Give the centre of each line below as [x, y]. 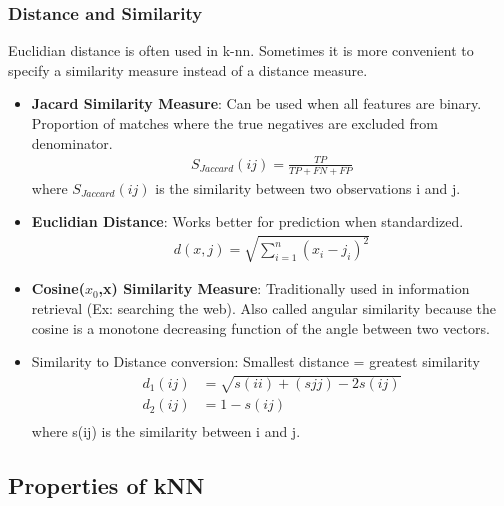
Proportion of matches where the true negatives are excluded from [234, 123]
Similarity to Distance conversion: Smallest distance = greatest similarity [255, 361]
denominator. [72, 142]
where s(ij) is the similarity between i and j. [166, 431]
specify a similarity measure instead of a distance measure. [188, 69]
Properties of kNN [106, 485]
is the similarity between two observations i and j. [308, 187]
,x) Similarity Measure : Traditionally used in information [284, 288]
